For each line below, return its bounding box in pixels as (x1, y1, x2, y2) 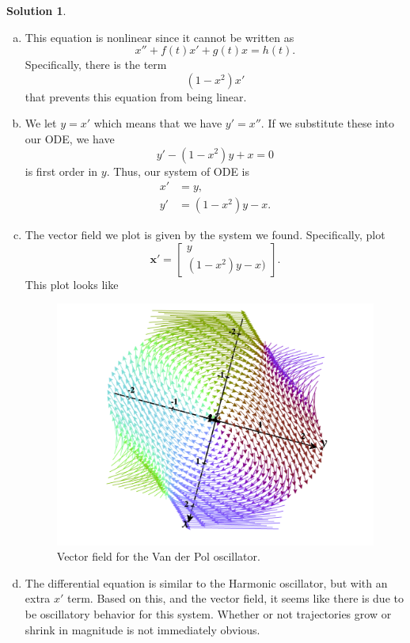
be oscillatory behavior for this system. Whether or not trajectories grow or (25, 606, 392, 622)
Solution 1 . (6, 2, 66, 18)
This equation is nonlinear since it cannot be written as (25, 29, 294, 45)
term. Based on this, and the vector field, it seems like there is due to (67, 590, 404, 607)
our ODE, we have (25, 130, 115, 146)
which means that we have (93, 115, 222, 131)
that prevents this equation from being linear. (25, 88, 247, 105)
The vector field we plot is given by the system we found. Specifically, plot (25, 226, 385, 243)
